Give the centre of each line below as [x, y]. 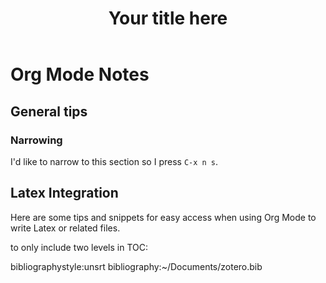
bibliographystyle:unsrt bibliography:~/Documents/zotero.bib [136, 266]
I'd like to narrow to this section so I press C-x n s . [114, 161]
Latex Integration [64, 193]
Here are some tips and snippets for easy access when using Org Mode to [163, 217]
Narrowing [36, 140]
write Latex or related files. [65, 228]
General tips [49, 111]
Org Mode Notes [80, 74]
